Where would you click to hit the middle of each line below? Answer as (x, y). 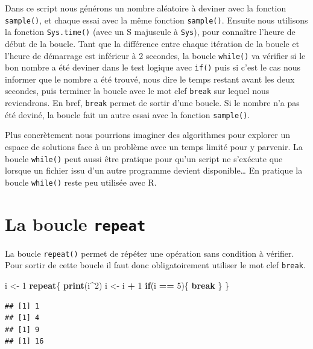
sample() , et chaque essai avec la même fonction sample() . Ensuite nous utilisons (156, 20)
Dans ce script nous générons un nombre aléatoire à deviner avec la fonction (146, 8)
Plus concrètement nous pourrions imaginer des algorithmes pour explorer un (148, 135)
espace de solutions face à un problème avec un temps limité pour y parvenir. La (154, 146)
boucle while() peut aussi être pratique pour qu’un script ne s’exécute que (144, 158)
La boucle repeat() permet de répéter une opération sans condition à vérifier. (150, 253)
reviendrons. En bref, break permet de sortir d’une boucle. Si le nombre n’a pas (152, 103)
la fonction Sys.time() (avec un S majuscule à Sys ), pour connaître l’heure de (150, 32)
